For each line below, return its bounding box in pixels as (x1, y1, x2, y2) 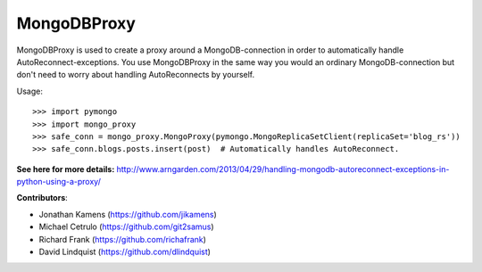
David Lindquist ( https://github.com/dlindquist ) (38, 246, 212, 258)
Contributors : (16, 193, 69, 203)
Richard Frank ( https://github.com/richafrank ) (38, 234, 207, 244)
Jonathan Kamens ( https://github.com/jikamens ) (38, 209, 218, 219)
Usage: (16, 86, 44, 96)
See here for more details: (16, 163, 115, 174)
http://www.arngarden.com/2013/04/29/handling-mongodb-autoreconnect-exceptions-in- (116, 163, 450, 174)
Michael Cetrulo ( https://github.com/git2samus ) (38, 221, 214, 232)
